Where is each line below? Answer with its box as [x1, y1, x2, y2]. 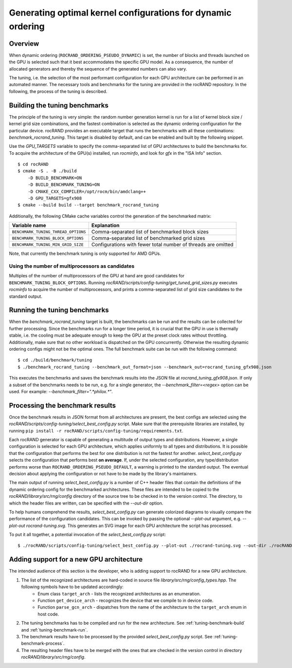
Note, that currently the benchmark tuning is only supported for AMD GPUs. [9, 251, 162, 256]
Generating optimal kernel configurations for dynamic [9, 7, 232, 18]
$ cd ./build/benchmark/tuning [18, 358, 92, 363]
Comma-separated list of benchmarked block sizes [91, 229, 209, 235]
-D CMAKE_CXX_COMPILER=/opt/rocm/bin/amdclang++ [27, 189, 146, 194]
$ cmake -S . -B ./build [18, 168, 77, 174]
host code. [37, 611, 59, 617]
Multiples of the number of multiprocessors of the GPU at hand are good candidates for [9, 273, 185, 279]
